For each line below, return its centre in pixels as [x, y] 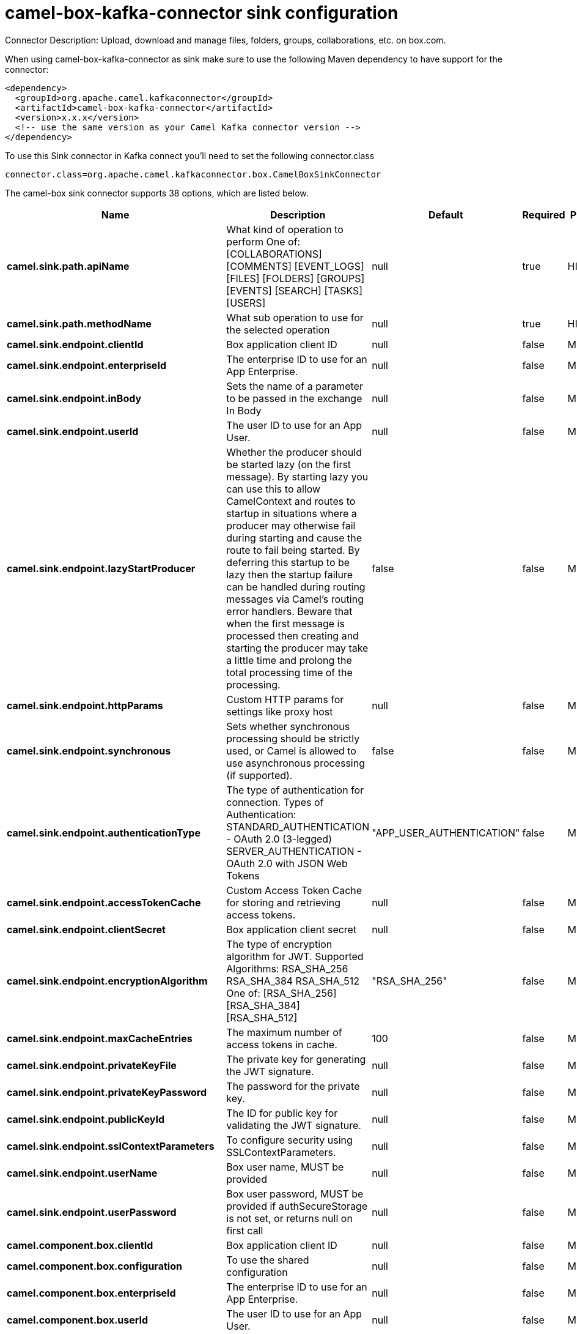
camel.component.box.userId [78, 1320]
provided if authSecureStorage [297, 1206]
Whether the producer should [294, 452]
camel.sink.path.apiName [68, 266]
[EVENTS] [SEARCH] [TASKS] [295, 290]
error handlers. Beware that [289, 611]
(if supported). [259, 775]
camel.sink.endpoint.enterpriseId [86, 365]
